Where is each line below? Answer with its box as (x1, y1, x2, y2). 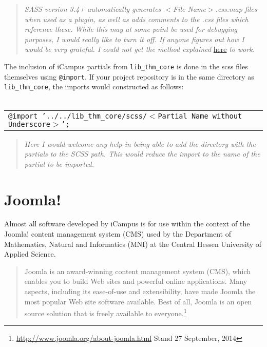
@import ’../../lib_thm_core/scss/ (8, 111, 147, 120)
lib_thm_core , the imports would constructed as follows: (4, 81, 184, 92)
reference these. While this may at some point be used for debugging (24, 24, 238, 34)
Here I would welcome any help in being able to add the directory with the (24, 138, 256, 149)
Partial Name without (158, 111, 242, 120)
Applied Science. (4, 248, 56, 259)
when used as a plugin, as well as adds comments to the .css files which (24, 13, 249, 24)
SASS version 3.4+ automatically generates (24, 4, 161, 14)
